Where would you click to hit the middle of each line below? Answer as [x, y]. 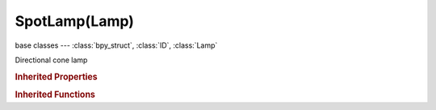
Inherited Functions [55, 95]
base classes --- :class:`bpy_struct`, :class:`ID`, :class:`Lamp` [116, 45]
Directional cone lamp [51, 60]
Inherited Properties [57, 77]
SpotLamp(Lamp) [75, 21]
